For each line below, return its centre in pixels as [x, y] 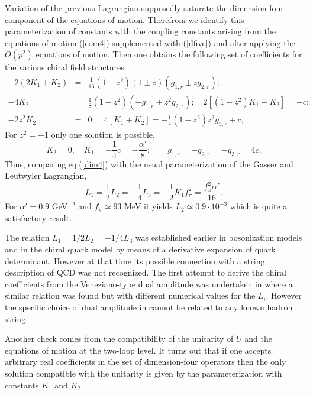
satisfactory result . [38, 217]
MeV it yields [149, 206]
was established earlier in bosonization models [219, 237]
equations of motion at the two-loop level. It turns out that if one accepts [138, 350]
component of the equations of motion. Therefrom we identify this [125, 19]
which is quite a [259, 206]
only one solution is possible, [103, 134]
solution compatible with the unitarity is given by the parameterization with [143, 373]
